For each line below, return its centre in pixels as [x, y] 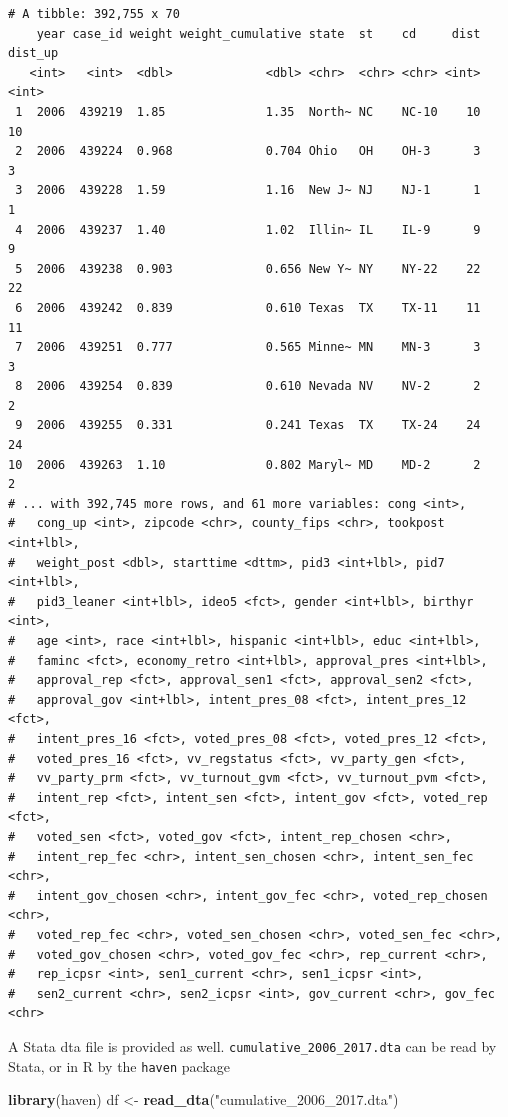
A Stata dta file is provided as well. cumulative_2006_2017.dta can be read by [252, 1045]
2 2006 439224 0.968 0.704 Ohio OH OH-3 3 [248, 151]
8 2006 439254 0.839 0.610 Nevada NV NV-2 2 [248, 386]
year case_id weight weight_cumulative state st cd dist [258, 33]
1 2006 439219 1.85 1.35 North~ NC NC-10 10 [248, 111]
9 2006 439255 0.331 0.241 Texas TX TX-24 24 [248, 425]
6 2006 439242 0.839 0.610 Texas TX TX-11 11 [248, 307]
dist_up [33, 53]
